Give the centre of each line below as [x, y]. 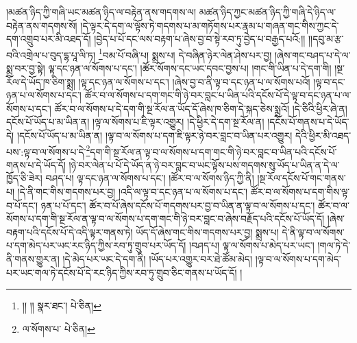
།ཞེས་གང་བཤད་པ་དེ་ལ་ [313, 55]
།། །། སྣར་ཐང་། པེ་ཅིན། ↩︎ [62, 306]
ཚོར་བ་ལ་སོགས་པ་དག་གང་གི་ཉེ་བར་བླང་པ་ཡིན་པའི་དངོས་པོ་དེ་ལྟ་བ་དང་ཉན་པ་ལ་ [218, 95]
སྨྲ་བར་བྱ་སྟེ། [26, 68]
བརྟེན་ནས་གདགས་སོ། [42, 25]
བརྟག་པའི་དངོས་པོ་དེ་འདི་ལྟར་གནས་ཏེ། [70, 232]
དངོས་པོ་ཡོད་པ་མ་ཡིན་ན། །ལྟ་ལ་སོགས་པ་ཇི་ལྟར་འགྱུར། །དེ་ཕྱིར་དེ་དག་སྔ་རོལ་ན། [135, 122]
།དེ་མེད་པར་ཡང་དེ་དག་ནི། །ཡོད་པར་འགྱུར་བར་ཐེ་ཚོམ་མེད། [158, 259]
